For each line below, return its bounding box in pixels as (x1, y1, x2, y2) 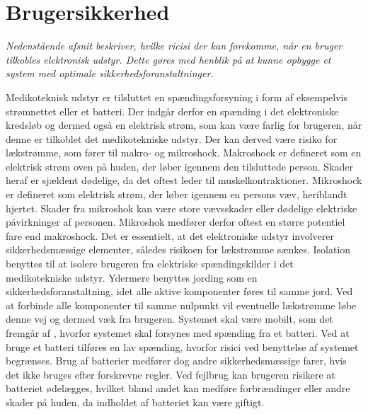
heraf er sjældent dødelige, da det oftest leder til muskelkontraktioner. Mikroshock (6, 173, 362, 188)
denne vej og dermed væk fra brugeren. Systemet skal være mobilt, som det (6, 311, 333, 326)
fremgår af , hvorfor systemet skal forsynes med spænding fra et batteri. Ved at (6, 326, 350, 340)
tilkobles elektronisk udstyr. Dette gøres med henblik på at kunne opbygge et (6, 52, 331, 67)
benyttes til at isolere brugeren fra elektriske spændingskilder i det (6, 256, 294, 271)
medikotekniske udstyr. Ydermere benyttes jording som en (6, 270, 258, 284)
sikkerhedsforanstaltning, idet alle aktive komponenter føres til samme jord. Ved (6, 284, 353, 299)
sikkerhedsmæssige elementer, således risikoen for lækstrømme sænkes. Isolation (6, 242, 351, 257)
